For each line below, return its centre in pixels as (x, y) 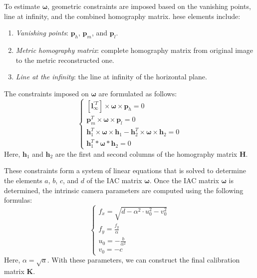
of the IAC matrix (114, 180)
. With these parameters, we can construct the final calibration (143, 260)
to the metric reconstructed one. (65, 60)
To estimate (22, 6)
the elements (23, 180)
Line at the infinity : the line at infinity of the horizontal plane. (111, 77)
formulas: (18, 200)
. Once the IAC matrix (184, 180)
